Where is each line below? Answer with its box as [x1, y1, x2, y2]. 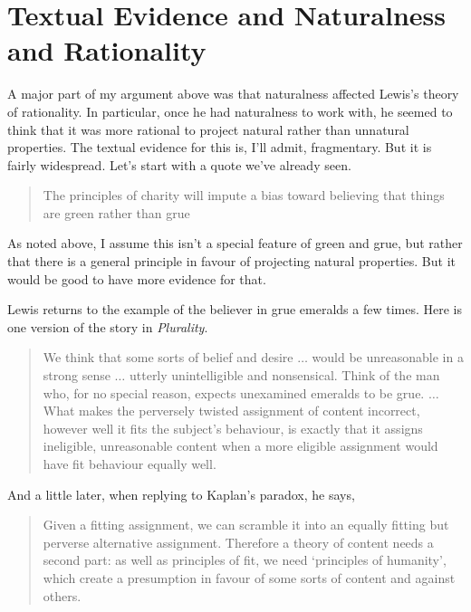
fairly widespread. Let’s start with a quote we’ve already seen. [7, 155, 351, 174]
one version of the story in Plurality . [7, 317, 208, 336]
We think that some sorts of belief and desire [43, 348, 293, 367]
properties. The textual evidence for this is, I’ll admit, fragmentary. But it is [7, 138, 432, 157]
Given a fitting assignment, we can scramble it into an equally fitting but [43, 515, 449, 534]
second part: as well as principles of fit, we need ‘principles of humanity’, [43, 550, 447, 569]
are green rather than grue [43, 203, 190, 222]
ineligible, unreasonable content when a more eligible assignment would [43, 436, 438, 455]
